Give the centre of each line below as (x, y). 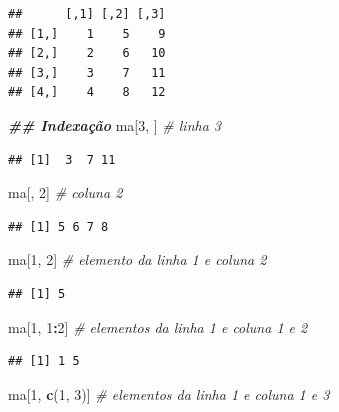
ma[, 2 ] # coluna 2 (65, 192)
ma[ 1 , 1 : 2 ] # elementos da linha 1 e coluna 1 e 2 (158, 326)
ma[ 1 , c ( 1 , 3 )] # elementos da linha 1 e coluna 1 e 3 (169, 393)
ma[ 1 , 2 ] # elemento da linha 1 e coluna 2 (137, 259)
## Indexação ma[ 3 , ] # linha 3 (114, 124)
